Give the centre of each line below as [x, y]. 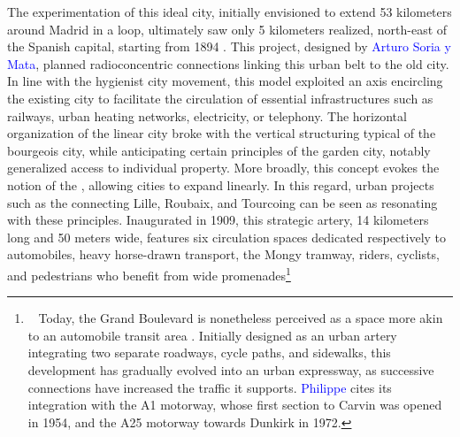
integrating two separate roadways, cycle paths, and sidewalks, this [209, 353]
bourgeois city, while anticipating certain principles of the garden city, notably [219, 150]
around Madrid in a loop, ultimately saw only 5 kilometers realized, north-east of [227, 29]
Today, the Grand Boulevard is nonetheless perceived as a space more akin [241, 318]
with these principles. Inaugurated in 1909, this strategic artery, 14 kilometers [218, 220]
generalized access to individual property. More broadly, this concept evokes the [223, 168]
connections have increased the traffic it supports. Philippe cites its [210, 387]
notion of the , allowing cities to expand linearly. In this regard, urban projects [221, 184]
